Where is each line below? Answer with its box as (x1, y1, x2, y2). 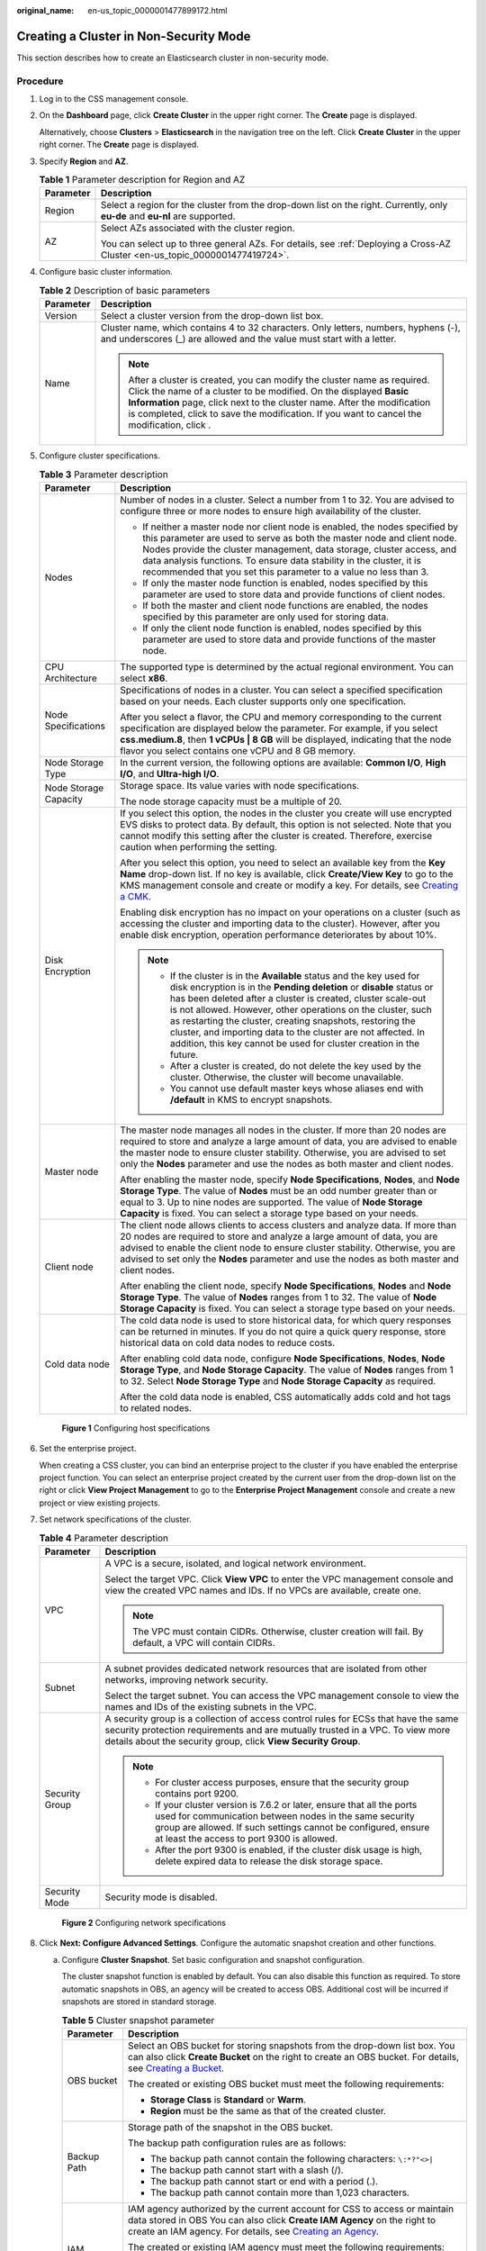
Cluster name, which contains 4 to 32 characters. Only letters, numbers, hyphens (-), (100, 321, 461, 334)
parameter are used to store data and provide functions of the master (142, 633, 436, 646)
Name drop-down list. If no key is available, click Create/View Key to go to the (120, 867, 454, 880)
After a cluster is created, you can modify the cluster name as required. (128, 374, 430, 386)
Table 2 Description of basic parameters (39, 284, 211, 296)
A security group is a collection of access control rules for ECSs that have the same (104, 1713, 459, 1725)
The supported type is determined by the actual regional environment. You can (120, 660, 454, 673)
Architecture (44, 672, 98, 684)
